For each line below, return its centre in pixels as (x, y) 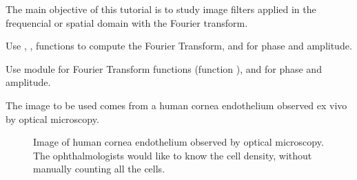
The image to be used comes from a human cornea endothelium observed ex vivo (176, 105)
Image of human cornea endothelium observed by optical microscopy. (178, 142)
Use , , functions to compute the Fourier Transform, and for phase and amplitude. (179, 46)
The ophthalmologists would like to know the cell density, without (173, 155)
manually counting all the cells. (99, 169)
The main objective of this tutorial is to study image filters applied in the (161, 9)
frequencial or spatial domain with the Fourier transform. (127, 22)
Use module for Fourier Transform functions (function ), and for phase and (164, 68)
